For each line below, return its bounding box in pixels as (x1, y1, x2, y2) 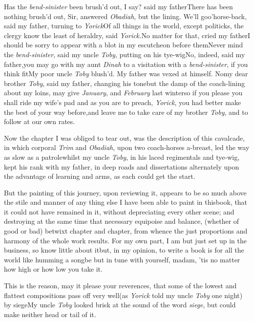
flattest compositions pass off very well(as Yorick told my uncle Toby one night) (4, 290, 243, 300)
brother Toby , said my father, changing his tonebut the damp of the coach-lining (4, 78, 245, 88)
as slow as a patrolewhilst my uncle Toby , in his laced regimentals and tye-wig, (4, 151, 240, 162)
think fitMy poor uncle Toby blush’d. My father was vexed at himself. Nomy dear (4, 68, 248, 79)
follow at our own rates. (4, 116, 75, 127)
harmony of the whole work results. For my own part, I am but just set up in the (4, 235, 247, 245)
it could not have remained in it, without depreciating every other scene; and (4, 206, 234, 216)
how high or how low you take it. (4, 264, 103, 274)
